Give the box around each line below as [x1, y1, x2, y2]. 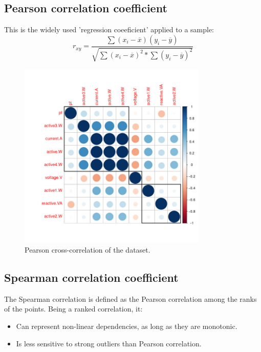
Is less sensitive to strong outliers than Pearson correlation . [16, 338, 202, 348]
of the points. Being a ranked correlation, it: [4, 303, 143, 314]
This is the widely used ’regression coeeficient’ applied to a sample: [4, 24, 214, 35]
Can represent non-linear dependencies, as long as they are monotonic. [16, 320, 237, 331]
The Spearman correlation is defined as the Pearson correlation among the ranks [4, 293, 257, 304]
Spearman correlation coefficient [4, 269, 179, 285]
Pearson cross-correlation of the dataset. [25, 244, 150, 255]
